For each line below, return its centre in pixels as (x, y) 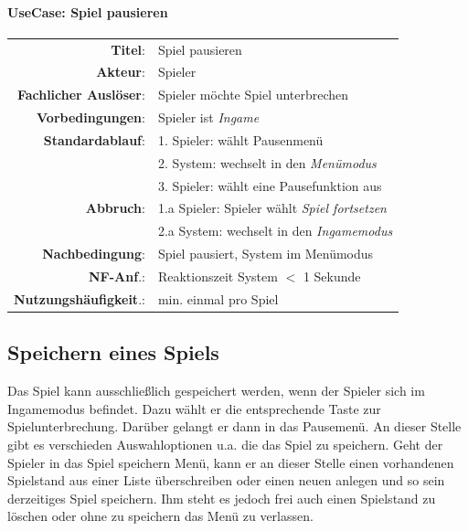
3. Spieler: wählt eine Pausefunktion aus (270, 185)
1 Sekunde (332, 276)
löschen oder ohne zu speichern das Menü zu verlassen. (160, 516)
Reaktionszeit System (218, 276)
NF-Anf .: (117, 276)
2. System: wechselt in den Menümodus (267, 162)
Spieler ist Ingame (208, 117)
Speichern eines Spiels (113, 352)
